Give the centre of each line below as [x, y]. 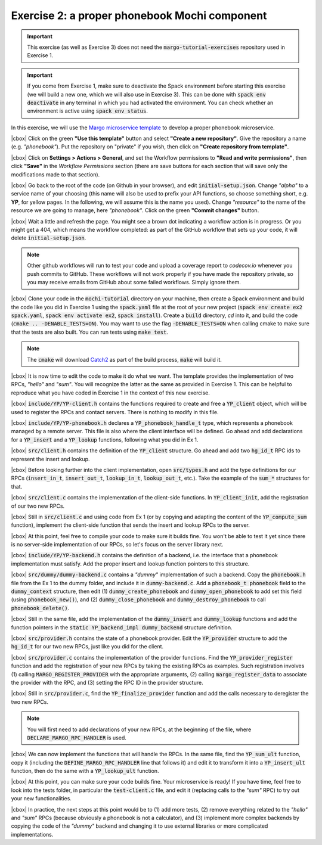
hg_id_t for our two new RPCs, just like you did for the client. [87, 647]
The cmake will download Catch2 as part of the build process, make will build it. [124, 359]
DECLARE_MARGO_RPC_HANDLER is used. [77, 737]
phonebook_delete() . [40, 608]
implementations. [32, 834]
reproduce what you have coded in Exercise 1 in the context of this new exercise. [110, 393]
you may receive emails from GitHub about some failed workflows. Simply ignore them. [134, 282]
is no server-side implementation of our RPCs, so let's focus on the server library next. [117, 545]
